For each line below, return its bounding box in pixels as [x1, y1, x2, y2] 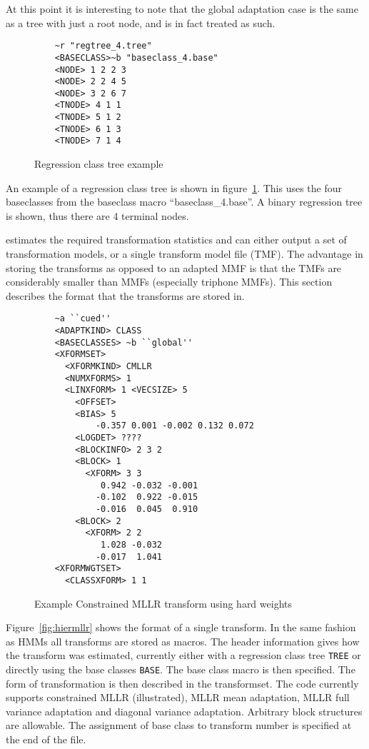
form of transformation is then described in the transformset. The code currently [6, 675, 359, 690]
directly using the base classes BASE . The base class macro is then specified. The [6, 661, 355, 676]
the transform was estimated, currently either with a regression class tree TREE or [6, 648, 361, 663]
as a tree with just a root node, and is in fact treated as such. [6, 15, 276, 30]
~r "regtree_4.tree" [54, 41, 152, 51]
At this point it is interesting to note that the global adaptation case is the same [6, 1, 358, 16]
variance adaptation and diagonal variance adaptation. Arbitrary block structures [6, 703, 363, 718]
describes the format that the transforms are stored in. [6, 288, 245, 303]
